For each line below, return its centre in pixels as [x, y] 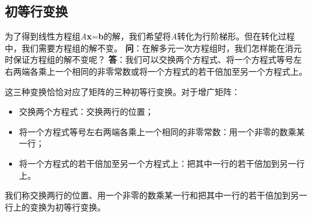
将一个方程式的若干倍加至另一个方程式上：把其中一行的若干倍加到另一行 [162, 163]
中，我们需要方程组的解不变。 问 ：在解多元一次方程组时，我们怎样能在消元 [153, 48]
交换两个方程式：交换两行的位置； [86, 111]
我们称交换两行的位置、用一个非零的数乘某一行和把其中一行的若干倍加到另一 [156, 195]
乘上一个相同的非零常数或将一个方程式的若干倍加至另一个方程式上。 [172, 71]
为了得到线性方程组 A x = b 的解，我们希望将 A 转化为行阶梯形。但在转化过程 [150, 36]
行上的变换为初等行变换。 [55, 207]
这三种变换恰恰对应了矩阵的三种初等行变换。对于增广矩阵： [122, 91]
